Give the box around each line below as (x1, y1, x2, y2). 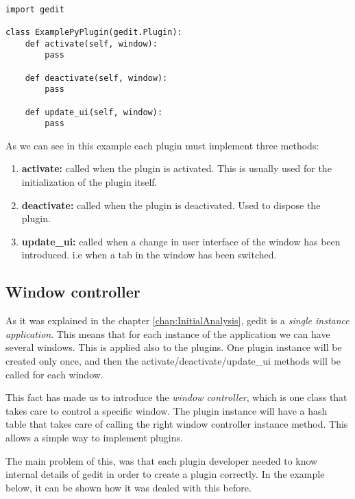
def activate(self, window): (25, 38, 158, 49)
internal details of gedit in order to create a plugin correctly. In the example (5, 467, 325, 481)
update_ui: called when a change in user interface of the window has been (21, 234, 341, 248)
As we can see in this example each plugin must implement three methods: (5, 138, 319, 152)
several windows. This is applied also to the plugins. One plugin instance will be (5, 340, 342, 354)
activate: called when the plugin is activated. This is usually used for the (21, 161, 332, 175)
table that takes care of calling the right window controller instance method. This (5, 417, 348, 431)
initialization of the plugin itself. (21, 175, 158, 189)
